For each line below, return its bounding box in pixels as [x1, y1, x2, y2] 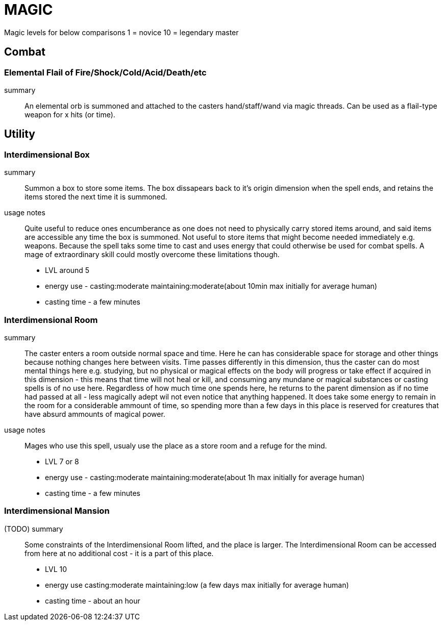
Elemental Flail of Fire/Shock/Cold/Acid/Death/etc [4, 67, 207, 78]
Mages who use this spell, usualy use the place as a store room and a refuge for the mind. [24, 441, 327, 450]
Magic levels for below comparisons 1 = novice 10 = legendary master [4, 28, 239, 37]
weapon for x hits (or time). [24, 110, 115, 119]
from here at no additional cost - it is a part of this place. [24, 548, 214, 558]
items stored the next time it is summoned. [24, 192, 167, 202]
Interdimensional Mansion [4, 506, 110, 516]
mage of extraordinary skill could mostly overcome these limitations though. [24, 250, 280, 259]
